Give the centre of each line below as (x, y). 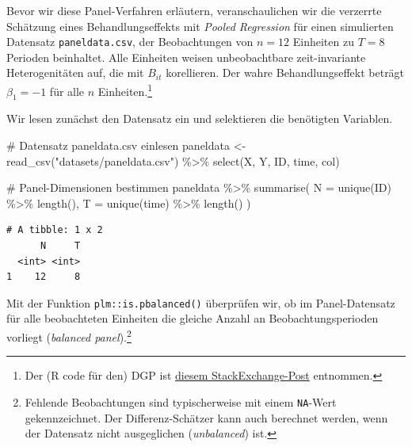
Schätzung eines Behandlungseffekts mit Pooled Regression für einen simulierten (200, 26)
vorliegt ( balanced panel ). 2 (69, 336)
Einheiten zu (323, 42)
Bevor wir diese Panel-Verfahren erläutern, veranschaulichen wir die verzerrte (194, 10)
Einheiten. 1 (125, 90)
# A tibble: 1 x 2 (55, 230)
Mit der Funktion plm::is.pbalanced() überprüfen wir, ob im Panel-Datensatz (201, 302)
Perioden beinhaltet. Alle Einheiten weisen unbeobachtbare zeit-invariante (186, 57)
